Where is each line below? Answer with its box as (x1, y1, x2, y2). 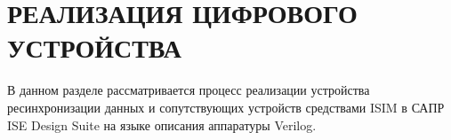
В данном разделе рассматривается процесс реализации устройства (7, 81, 370, 99)
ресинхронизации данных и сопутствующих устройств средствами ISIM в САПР (7, 97, 445, 116)
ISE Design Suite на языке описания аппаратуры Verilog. (7, 115, 317, 134)
